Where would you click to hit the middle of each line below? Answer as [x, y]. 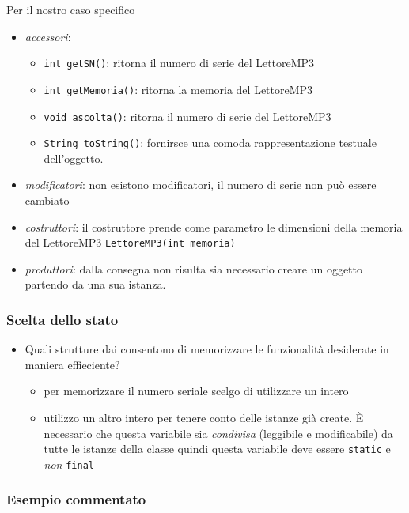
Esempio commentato [76, 499]
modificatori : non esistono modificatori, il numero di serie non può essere [201, 185]
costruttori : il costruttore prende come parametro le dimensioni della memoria [214, 226]
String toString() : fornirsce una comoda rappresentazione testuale [210, 143]
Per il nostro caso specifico [71, 9]
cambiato [47, 200]
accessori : [48, 36]
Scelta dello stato [62, 319]
